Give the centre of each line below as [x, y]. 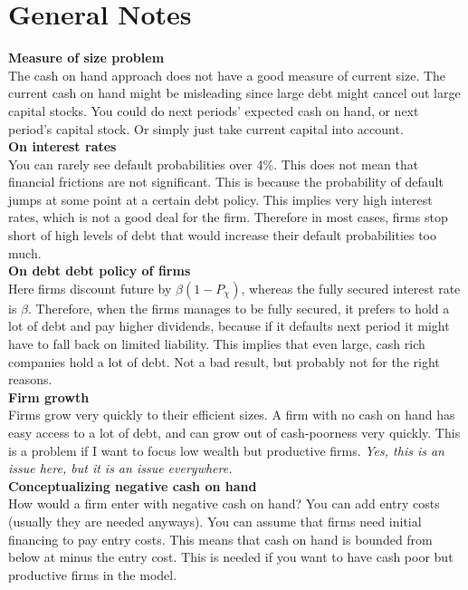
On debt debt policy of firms [100, 271]
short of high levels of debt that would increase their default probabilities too [223, 235]
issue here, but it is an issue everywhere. [120, 468]
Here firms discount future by [90, 288]
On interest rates [62, 146]
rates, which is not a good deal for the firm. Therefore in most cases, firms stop [228, 217]
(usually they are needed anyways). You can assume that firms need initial [215, 521]
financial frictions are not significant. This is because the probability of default [226, 182]
